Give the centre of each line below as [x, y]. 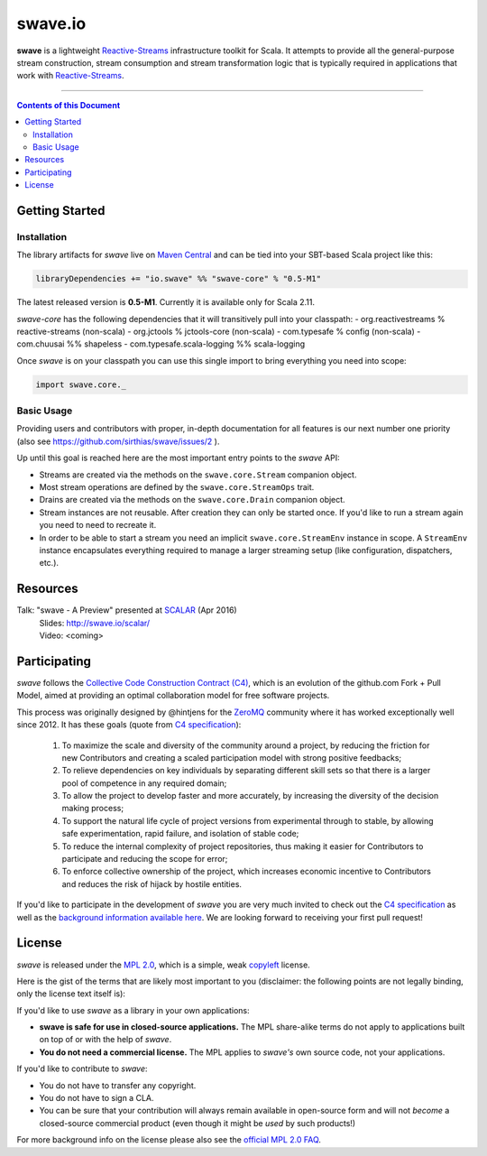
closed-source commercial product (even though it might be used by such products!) [198, 1123]
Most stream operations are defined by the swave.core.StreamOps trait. [177, 487]
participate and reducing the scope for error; [145, 859]
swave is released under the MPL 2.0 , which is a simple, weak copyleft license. [163, 965]
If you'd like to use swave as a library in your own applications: [133, 1010]
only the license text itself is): [71, 994]
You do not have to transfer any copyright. [118, 1085]
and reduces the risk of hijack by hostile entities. [152, 883]
